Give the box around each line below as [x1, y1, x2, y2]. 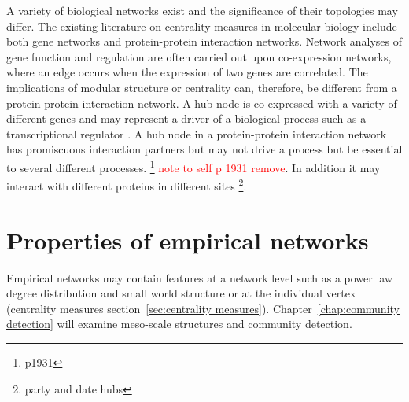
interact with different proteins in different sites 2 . [6, 175, 247, 194]
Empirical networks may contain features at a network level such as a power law [6, 269, 393, 286]
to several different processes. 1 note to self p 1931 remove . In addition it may [6, 157, 381, 175]
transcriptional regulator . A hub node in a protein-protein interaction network [6, 125, 387, 142]
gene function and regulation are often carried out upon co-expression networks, [6, 48, 392, 65]
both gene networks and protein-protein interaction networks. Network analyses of [6, 33, 402, 50]
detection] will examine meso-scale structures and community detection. [6, 315, 352, 332]
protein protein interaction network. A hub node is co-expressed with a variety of [6, 94, 397, 111]
